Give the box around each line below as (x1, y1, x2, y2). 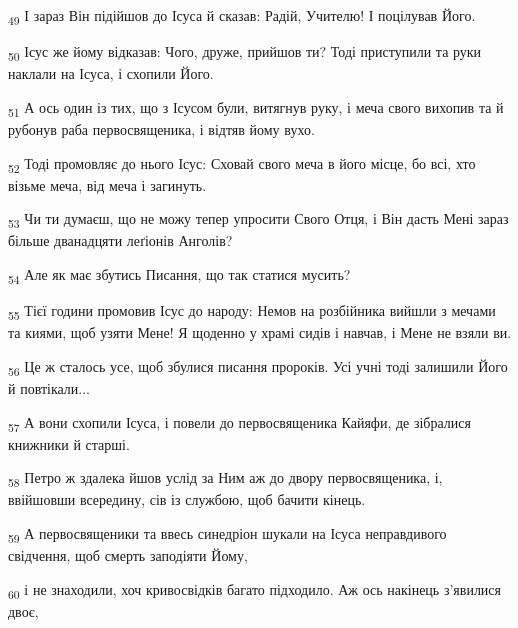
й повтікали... (8, 377, 90, 398)
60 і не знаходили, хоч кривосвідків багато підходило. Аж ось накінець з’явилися (8, 578, 502, 602)
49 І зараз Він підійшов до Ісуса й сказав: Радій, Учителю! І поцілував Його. (8, 5, 476, 28)
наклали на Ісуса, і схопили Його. (8, 63, 214, 84)
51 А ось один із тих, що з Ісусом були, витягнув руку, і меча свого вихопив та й (8, 96, 504, 120)
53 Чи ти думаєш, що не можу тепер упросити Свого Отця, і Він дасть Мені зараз (8, 208, 509, 232)
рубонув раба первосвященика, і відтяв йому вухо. (8, 118, 315, 139)
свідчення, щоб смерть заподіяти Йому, (8, 545, 248, 566)
